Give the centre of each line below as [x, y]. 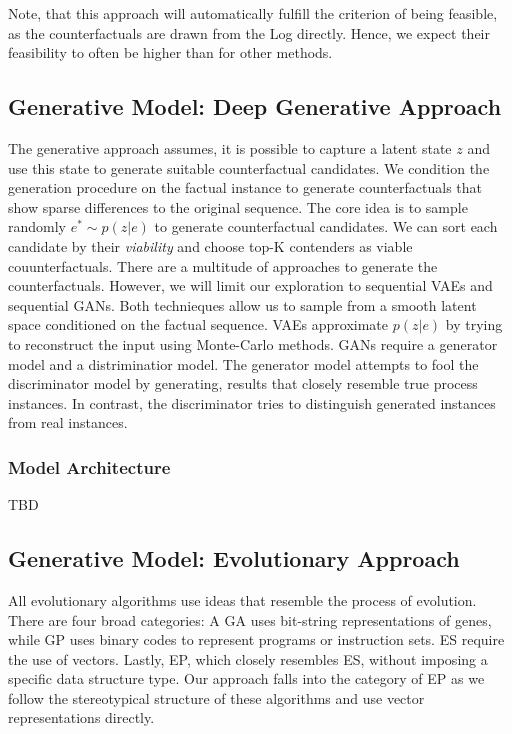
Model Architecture [89, 466]
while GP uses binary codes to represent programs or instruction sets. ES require [256, 639]
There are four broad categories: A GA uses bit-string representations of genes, [250, 619]
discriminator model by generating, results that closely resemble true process [243, 383]
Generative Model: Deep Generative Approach [255, 106]
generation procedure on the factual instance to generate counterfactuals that [245, 187]
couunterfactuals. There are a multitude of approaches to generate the [223, 265]
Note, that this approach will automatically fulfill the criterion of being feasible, [253, 13]
